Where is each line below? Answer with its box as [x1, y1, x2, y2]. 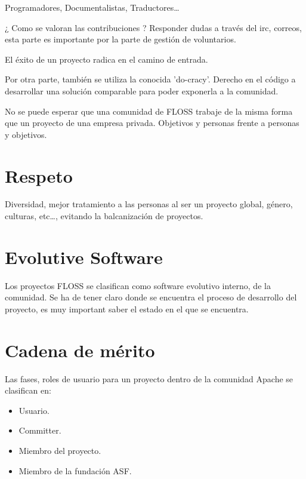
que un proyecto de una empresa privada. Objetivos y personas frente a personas [5, 116, 299, 129]
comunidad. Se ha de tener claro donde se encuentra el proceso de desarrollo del [5, 291, 297, 303]
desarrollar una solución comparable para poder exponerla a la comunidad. [5, 84, 279, 97]
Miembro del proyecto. [18, 444, 101, 457]
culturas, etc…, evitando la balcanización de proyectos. [5, 210, 203, 222]
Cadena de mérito [5, 337, 155, 362]
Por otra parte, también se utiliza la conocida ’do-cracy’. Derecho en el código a [5, 73, 296, 85]
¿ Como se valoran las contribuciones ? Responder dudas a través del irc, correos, [5, 21, 302, 33]
